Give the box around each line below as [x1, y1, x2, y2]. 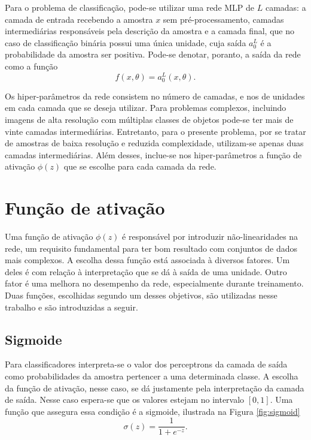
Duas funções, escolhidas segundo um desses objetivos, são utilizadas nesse [5, 289, 278, 302]
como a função [5, 59, 58, 72]
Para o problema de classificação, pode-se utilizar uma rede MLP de [5, 1, 255, 13]
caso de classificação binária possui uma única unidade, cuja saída [5, 36, 246, 49]
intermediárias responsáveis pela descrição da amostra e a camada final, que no [5, 25, 295, 37]
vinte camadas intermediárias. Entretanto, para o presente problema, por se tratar [5, 125, 306, 137]
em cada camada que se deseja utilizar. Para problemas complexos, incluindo [5, 101, 286, 114]
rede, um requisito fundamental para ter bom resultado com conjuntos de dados [5, 242, 297, 254]
